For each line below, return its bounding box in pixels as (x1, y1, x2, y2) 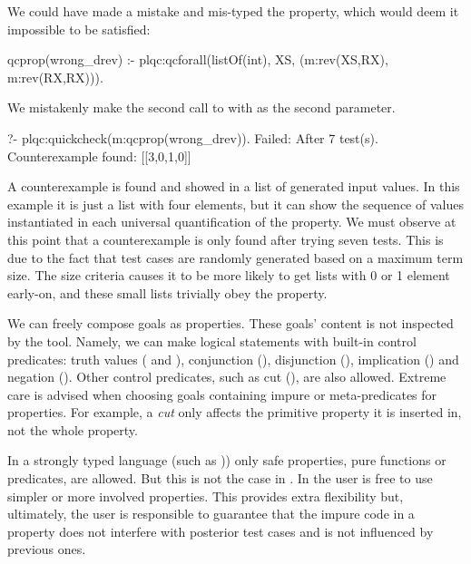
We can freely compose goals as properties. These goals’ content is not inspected (7, 314, 454, 333)
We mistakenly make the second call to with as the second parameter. (7, 98, 396, 117)
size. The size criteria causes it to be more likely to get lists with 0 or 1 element (7, 266, 450, 285)
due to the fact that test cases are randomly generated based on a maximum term (7, 248, 464, 267)
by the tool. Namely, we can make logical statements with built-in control (7, 331, 417, 350)
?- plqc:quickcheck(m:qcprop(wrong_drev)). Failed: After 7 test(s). (7, 128, 378, 147)
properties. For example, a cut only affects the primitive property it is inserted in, (7, 403, 462, 422)
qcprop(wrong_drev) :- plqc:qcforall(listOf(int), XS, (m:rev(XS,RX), (7, 50, 388, 69)
